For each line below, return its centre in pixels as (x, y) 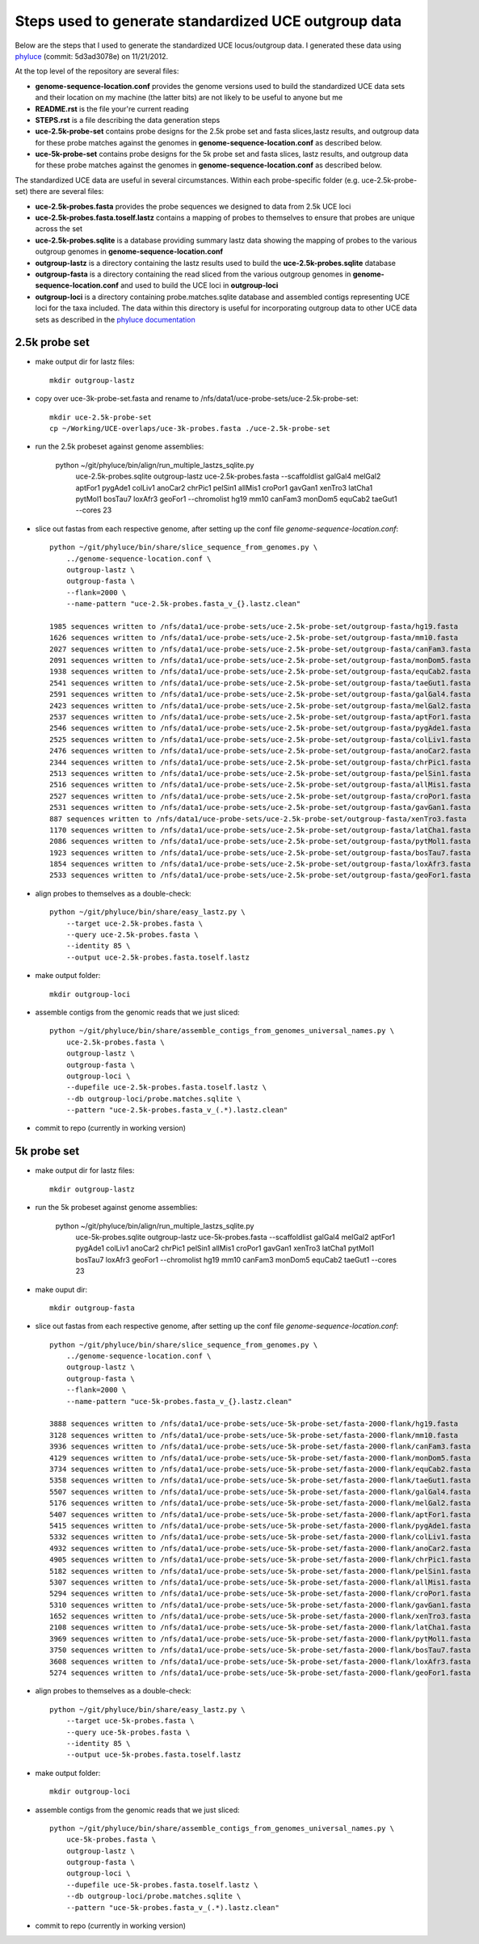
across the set (59, 229)
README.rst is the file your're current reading (112, 108)
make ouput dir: (61, 1289)
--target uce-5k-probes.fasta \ (130, 1721)
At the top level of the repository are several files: (97, 71)
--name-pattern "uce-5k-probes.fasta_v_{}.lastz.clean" (179, 1401)
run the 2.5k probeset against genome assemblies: (120, 447)
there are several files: (67, 192)
